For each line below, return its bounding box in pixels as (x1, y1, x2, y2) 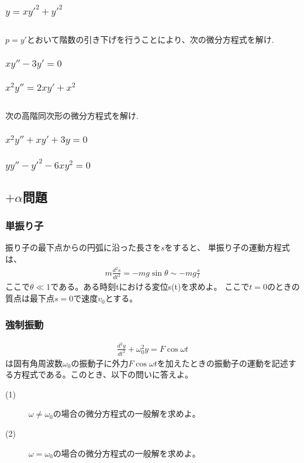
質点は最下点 (5, 292, 54, 304)
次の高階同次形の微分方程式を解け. (5, 109, 139, 121)
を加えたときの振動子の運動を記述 (157, 356, 288, 369)
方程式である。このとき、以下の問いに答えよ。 (13, 368, 193, 380)
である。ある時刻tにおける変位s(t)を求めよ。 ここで (50, 280, 250, 293)
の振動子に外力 (71, 356, 129, 369)
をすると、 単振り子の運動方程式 (164, 241, 290, 253)
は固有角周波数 (5, 356, 63, 369)
